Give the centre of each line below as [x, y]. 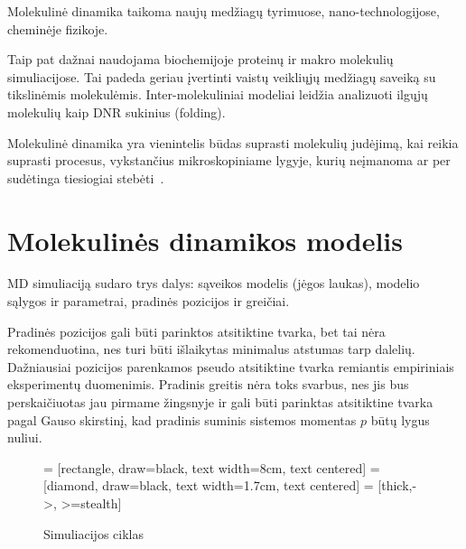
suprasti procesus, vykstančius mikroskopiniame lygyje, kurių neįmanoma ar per [229, 160]
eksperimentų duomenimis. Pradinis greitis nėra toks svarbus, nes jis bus [208, 384]
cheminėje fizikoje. [58, 28]
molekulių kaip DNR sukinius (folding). [116, 112]
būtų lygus [400, 419]
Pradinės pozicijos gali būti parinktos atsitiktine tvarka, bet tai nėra [196, 331]
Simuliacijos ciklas [93, 533]
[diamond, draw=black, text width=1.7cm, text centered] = [209, 485]
